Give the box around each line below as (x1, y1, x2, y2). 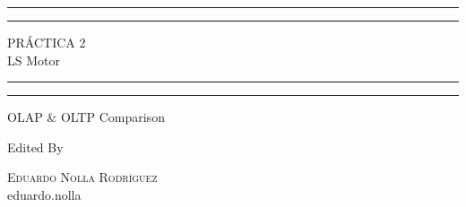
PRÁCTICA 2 (7, 33, 86, 51)
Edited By (7, 137, 64, 156)
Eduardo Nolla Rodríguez (7, 168, 158, 186)
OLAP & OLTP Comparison (7, 108, 165, 126)
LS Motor (7, 50, 60, 69)
